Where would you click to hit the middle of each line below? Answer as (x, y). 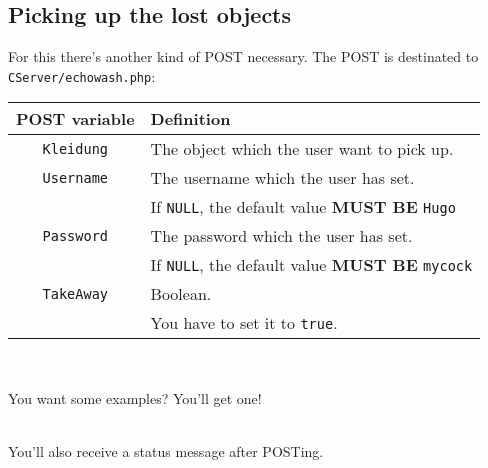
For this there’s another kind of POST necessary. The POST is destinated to (243, 56)
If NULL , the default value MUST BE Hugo (303, 207)
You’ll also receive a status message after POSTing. (166, 451)
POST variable (75, 119)
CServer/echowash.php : (82, 75)
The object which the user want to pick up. (302, 149)
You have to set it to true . (244, 323)
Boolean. (181, 294)
